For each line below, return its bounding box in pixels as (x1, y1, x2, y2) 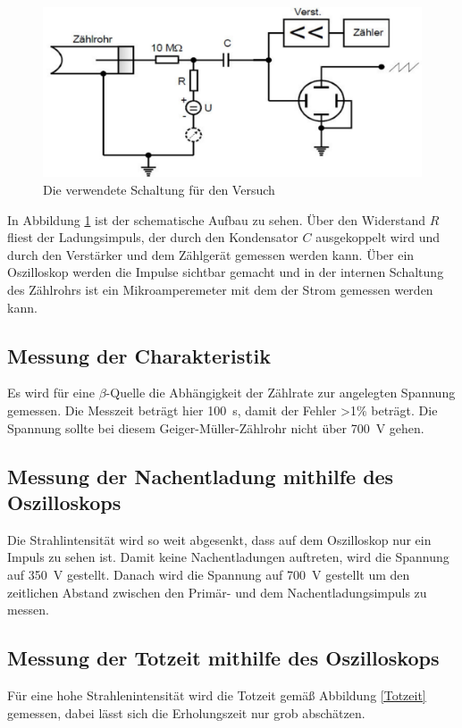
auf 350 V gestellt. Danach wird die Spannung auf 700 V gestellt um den (7, 565, 410, 583)
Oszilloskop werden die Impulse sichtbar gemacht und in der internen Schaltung (7, 263, 444, 281)
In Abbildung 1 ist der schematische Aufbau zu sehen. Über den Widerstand (7, 210, 425, 229)
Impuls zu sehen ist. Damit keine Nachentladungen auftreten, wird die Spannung (7, 548, 449, 566)
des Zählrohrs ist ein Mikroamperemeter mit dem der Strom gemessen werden (7, 280, 433, 299)
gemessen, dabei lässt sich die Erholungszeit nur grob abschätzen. (7, 703, 365, 722)
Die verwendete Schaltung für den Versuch (43, 180, 275, 199)
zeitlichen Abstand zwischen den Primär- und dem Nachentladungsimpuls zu (7, 582, 427, 601)
